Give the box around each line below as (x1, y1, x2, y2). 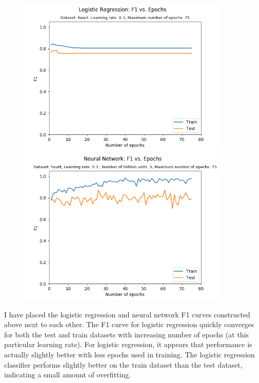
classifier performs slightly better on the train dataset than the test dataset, (4, 359, 243, 370)
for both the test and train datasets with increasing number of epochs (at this (4, 329, 249, 339)
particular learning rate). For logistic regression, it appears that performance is (4, 339, 252, 350)
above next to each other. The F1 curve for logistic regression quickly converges (4, 319, 254, 330)
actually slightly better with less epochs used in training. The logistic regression (4, 349, 255, 359)
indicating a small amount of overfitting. (4, 369, 131, 380)
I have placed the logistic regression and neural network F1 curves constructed (4, 309, 250, 319)
